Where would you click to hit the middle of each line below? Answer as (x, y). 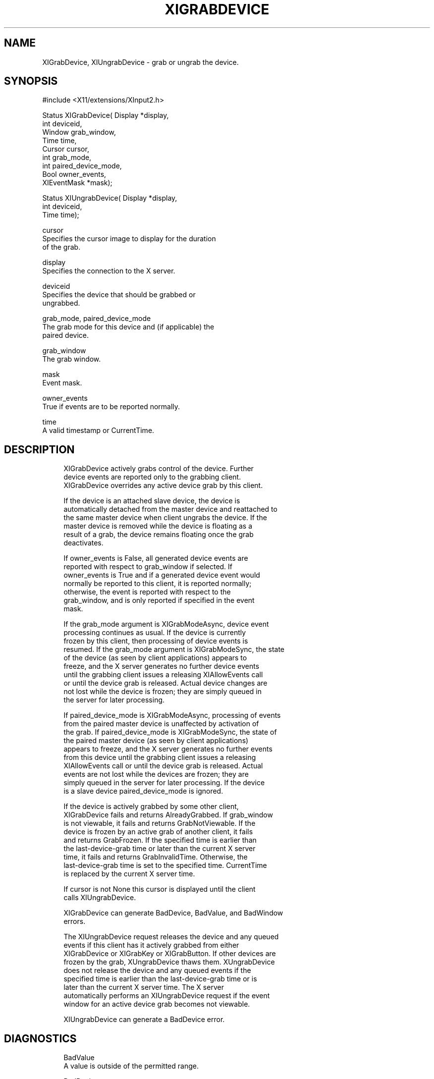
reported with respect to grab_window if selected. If (148, 567)
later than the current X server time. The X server (144, 987)
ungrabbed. (61, 303)
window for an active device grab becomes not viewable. (157, 1004)
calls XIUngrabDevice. (100, 898)
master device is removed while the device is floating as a (158, 526)
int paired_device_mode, (82, 166)
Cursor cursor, (66, 149)
